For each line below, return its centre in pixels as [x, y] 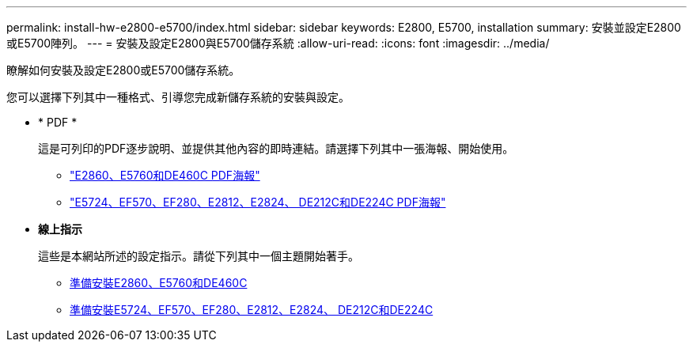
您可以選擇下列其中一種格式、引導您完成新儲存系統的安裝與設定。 [178, 97]
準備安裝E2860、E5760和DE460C [159, 283]
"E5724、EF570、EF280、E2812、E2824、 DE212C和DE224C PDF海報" [258, 202]
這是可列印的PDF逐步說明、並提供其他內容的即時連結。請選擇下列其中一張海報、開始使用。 [276, 148]
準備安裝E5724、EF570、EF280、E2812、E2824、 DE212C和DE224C [252, 310]
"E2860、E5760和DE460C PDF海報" [165, 175]
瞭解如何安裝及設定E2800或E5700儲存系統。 [123, 70]
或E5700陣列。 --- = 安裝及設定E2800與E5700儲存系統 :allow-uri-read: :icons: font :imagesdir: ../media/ [278, 43]
